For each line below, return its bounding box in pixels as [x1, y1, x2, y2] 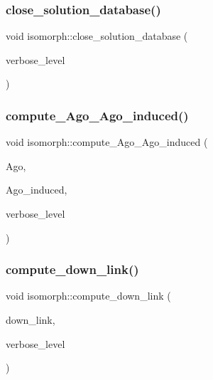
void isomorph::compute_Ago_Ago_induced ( [6, 134, 208, 149]
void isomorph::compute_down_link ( [6, 288, 171, 303]
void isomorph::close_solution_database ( [6, 28, 188, 43]
